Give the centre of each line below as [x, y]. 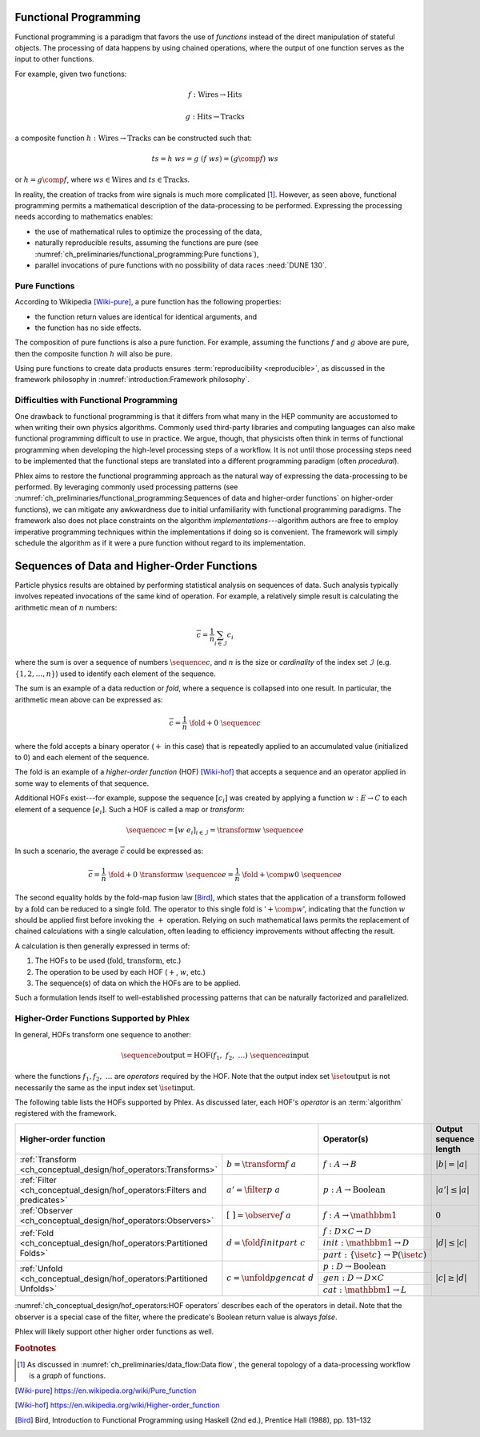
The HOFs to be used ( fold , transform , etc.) [108, 960]
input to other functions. [55, 59]
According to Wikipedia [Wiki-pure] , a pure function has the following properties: [148, 302]
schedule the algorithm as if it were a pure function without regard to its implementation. [160, 543]
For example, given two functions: [71, 74]
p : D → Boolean [354, 1267]
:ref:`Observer [46, 1210]
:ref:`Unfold [41, 1268]
